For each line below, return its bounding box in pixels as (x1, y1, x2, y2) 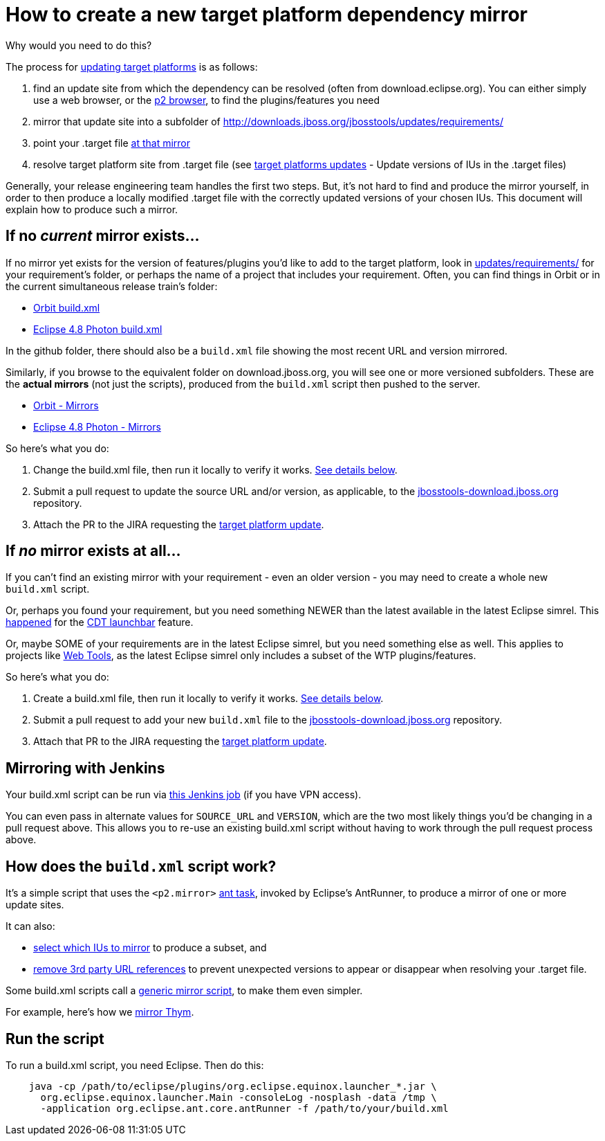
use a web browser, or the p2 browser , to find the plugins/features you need (33, 93, 380, 106)
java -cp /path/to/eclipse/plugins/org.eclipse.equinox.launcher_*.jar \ (28, 1080, 437, 1092)
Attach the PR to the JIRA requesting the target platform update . (33, 518, 324, 530)
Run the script (6, 1030, 104, 1048)
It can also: (6, 920, 55, 933)
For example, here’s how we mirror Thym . (6, 1006, 194, 1018)
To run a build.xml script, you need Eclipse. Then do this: (6, 1059, 264, 1071)
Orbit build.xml (33, 301, 100, 314)
